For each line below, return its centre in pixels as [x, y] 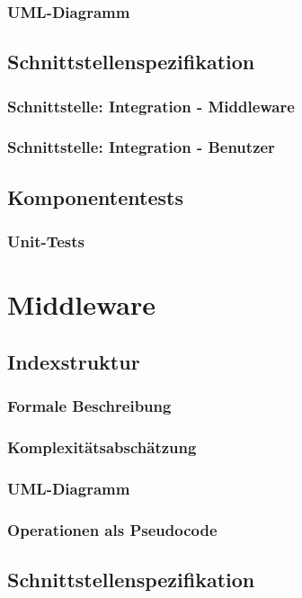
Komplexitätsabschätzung [102, 446]
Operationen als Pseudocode [112, 529]
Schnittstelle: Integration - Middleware [151, 106]
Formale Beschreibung [89, 406]
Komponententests [95, 196]
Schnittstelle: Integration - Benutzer [141, 147]
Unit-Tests [46, 241]
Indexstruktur [74, 361]
